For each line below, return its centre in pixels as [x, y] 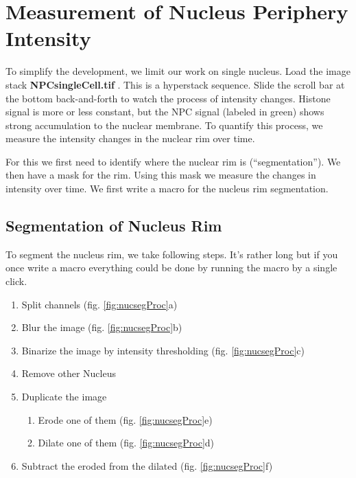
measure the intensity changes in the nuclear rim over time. [130, 138]
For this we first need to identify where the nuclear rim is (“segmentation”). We [173, 161]
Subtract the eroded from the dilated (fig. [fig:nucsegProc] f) [147, 465]
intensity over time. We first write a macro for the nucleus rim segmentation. [167, 189]
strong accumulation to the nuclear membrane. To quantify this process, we [164, 125]
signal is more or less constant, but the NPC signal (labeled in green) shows [165, 112]
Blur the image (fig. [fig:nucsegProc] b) [102, 327]
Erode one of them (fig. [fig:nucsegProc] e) [125, 419]
